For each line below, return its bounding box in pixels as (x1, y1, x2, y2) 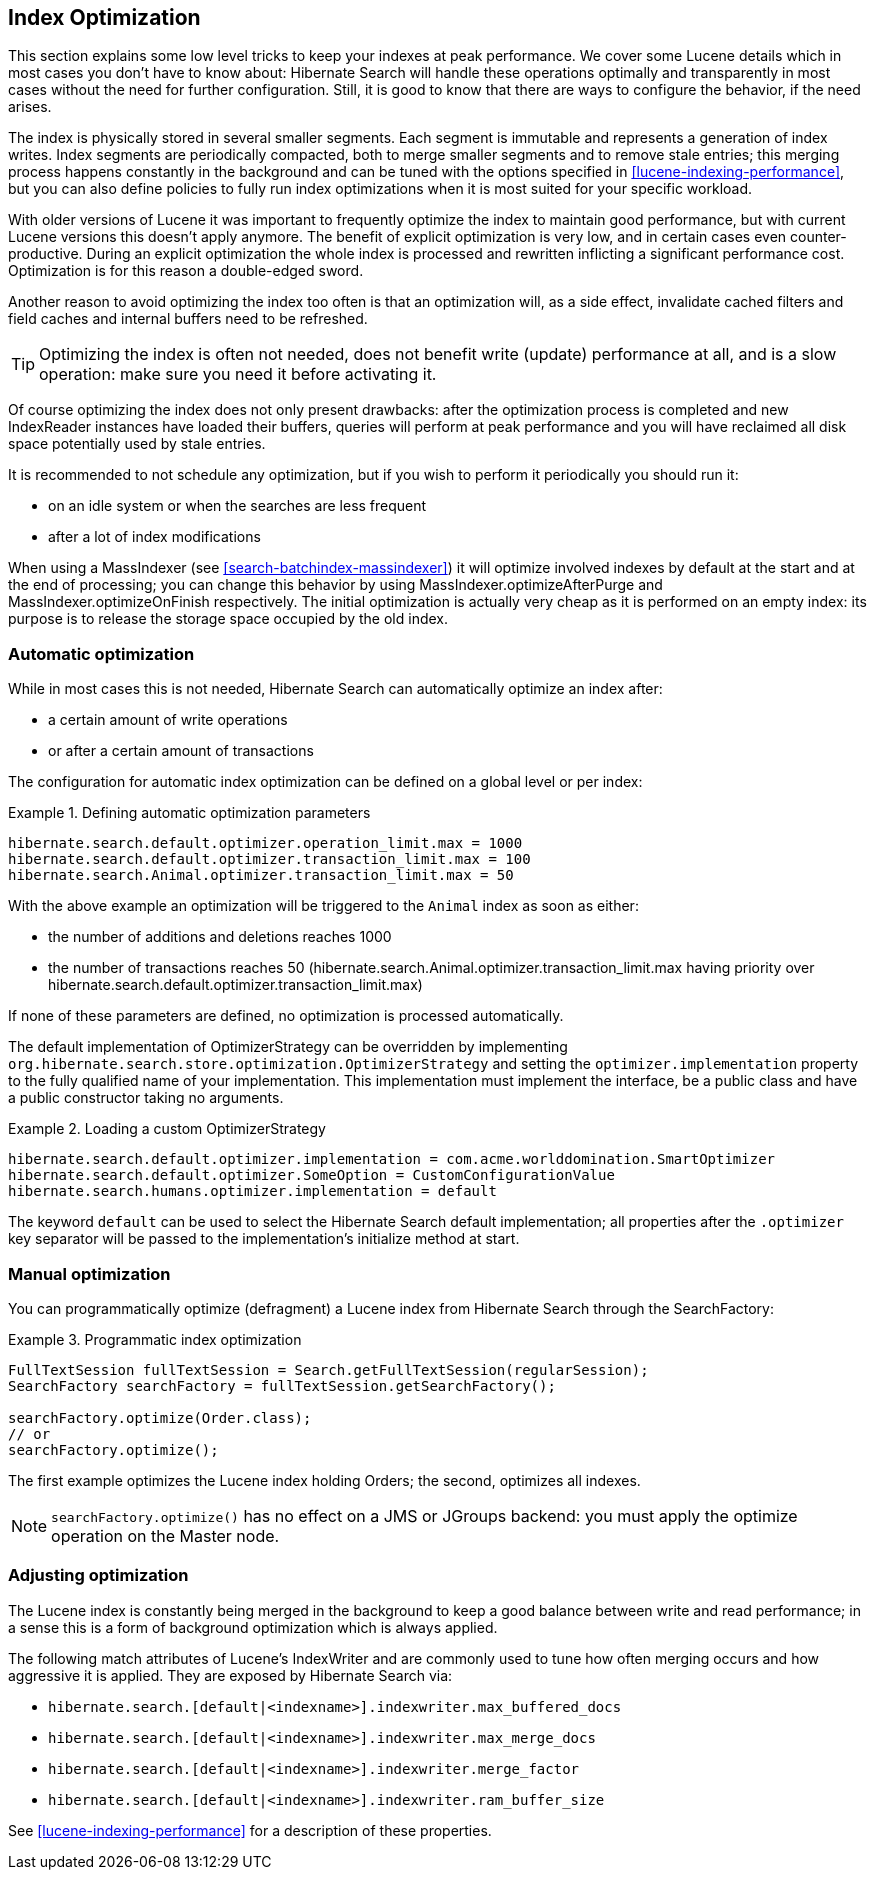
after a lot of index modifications (48, 528, 261, 546)
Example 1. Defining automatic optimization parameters (8, 804, 371, 822)
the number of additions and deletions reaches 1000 (48, 928, 392, 946)
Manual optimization (8, 1263, 171, 1284)
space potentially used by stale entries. (8, 435, 266, 453)
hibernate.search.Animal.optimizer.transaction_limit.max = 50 (8, 867, 514, 884)
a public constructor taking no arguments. (8, 1089, 284, 1107)
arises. (8, 98, 52, 116)
